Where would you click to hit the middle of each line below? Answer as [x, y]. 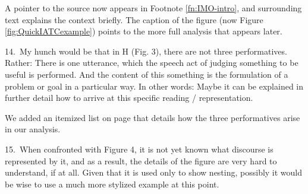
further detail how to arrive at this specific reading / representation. [129, 98]
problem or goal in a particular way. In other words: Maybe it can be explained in [154, 86]
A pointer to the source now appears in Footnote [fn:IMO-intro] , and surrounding [153, 8]
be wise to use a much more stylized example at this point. [112, 184]
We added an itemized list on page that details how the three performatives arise [153, 117]
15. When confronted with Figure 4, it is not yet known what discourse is [139, 149]
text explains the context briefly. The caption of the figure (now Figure [134, 19]
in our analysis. [33, 129]
